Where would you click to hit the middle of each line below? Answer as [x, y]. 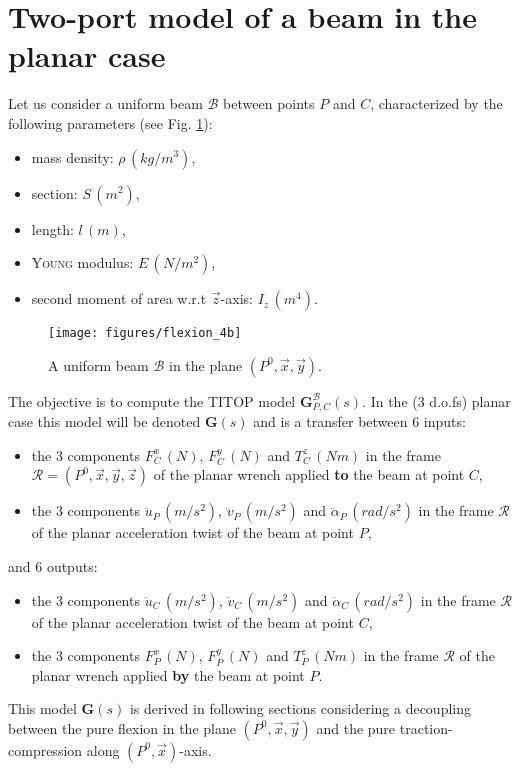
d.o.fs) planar [470, 400]
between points [269, 103]
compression [45, 749]
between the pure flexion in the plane [122, 727]
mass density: [72, 156]
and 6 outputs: [53, 565]
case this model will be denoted [104, 421]
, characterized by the [436, 103]
